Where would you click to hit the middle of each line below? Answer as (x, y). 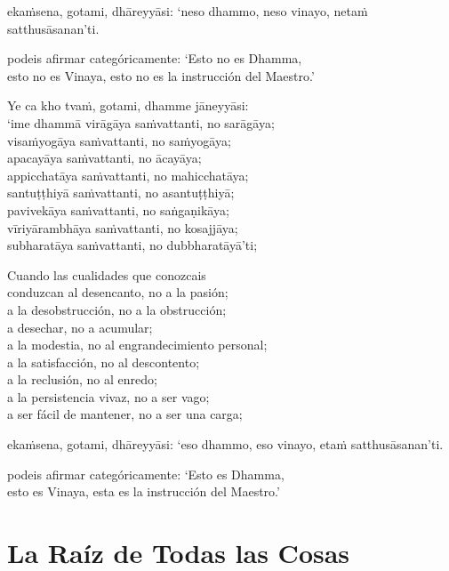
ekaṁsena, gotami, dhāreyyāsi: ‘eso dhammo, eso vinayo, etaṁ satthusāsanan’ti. (225, 444)
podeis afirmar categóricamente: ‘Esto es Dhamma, (146, 474)
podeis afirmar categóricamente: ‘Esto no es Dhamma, (155, 58)
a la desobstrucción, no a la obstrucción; (117, 309)
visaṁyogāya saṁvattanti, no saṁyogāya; (119, 140)
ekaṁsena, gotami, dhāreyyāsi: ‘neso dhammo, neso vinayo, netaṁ (188, 11)
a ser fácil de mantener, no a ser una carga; (125, 414)
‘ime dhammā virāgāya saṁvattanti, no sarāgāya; (141, 122)
